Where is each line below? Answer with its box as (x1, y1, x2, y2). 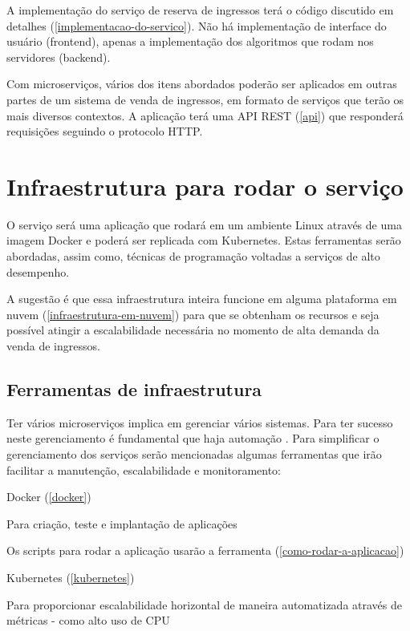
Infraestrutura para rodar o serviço (6, 169, 404, 202)
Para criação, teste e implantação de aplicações (6, 515, 237, 532)
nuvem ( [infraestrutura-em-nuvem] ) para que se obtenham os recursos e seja (6, 305, 380, 322)
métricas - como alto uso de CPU (6, 612, 170, 629)
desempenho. (6, 263, 70, 280)
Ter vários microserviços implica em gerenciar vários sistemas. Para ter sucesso (6, 414, 393, 431)
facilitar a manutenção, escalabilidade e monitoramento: (6, 461, 281, 478)
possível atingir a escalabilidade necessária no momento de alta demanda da (6, 322, 380, 338)
